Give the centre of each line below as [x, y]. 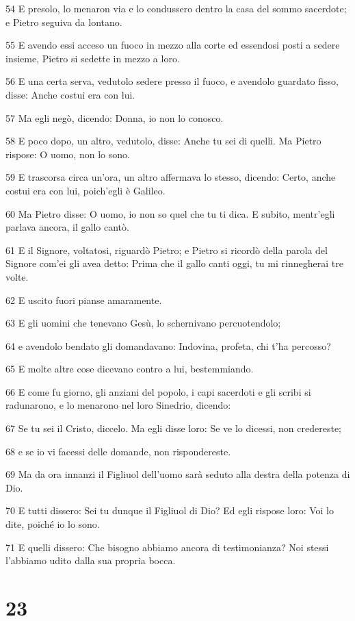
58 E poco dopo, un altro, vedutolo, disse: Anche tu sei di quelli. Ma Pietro [163, 141]
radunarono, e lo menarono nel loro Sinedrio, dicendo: [118, 405]
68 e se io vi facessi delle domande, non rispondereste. [118, 451]
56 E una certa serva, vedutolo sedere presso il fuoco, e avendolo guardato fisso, [172, 81]
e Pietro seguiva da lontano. [64, 22]
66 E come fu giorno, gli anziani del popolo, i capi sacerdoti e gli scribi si [158, 391]
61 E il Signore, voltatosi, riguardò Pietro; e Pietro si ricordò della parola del [167, 250]
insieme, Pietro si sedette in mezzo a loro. [93, 58]
